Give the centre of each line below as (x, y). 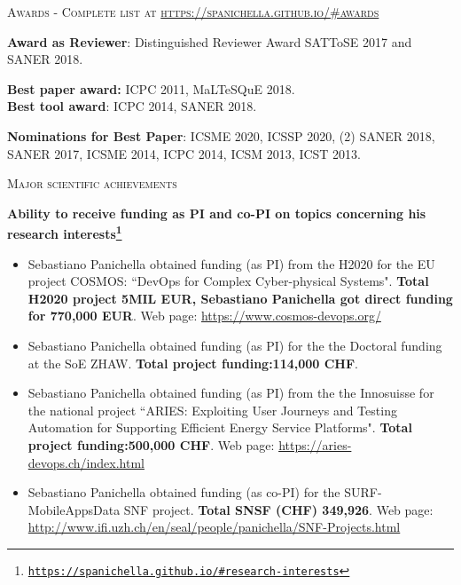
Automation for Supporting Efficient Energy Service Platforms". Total (220, 427)
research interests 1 (65, 232)
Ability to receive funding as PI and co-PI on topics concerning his (217, 213)
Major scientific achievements (92, 183)
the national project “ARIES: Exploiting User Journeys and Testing (212, 410)
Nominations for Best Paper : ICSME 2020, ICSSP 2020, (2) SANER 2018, (221, 135)
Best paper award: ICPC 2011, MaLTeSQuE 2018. (151, 88)
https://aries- (315, 444)
